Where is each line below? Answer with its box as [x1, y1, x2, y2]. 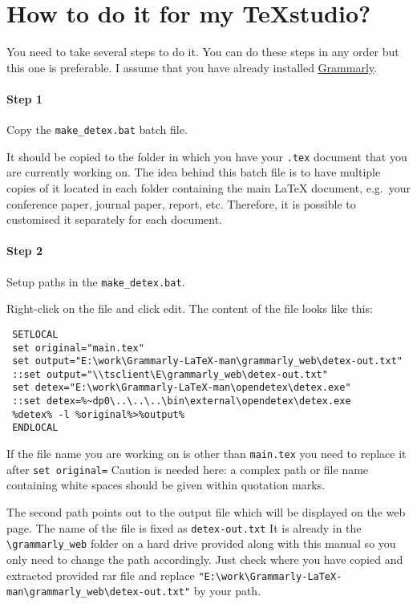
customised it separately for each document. [6, 211, 223, 228]
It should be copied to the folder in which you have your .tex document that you [6, 148, 407, 164]
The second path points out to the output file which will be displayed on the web [6, 504, 406, 520]
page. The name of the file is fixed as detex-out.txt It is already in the [6, 519, 362, 536]
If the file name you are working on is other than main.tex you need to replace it [6, 445, 407, 462]
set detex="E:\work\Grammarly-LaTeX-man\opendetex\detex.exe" [12, 382, 351, 394]
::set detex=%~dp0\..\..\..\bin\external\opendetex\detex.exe [12, 395, 351, 407]
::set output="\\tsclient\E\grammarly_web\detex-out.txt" [12, 368, 328, 380]
